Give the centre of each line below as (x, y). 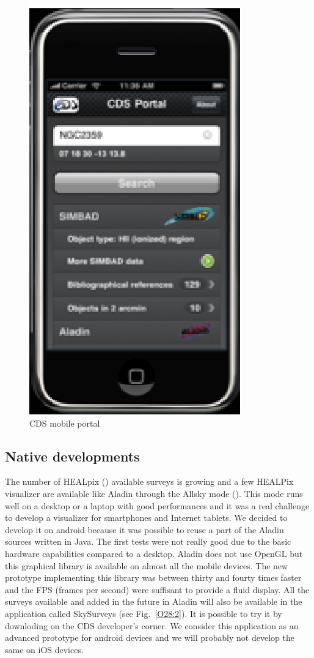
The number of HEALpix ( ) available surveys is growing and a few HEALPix (149, 481)
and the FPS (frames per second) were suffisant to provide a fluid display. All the (157, 589)
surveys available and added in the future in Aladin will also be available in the (154, 601)
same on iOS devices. (44, 649)
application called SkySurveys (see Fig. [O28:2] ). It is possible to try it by (144, 613)
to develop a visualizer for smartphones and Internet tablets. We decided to (146, 518)
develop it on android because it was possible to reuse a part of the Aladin (144, 529)
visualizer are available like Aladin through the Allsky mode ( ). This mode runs (154, 493)
